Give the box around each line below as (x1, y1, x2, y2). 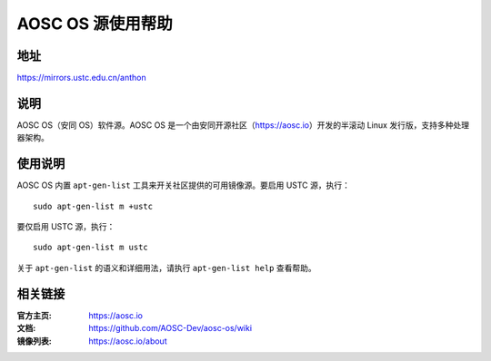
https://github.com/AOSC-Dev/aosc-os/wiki (88, 323, 253, 334)
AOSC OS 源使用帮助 (16, 14, 173, 34)
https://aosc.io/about (88, 336, 167, 346)
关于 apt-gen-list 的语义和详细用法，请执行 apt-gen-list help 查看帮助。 (16, 262, 317, 273)
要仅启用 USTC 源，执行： (16, 221, 115, 232)
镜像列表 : (16, 336, 52, 346)
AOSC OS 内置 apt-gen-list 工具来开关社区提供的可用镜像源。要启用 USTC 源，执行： (16, 180, 350, 190)
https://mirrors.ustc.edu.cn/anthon (16, 73, 146, 83)
